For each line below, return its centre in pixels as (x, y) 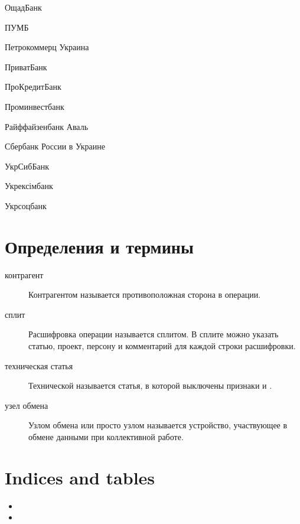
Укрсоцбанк (26, 205)
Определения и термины (99, 246)
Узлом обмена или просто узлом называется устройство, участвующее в (158, 425)
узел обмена (27, 405)
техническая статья (39, 365)
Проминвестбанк (35, 106)
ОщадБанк (23, 7)
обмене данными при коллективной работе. (106, 437)
